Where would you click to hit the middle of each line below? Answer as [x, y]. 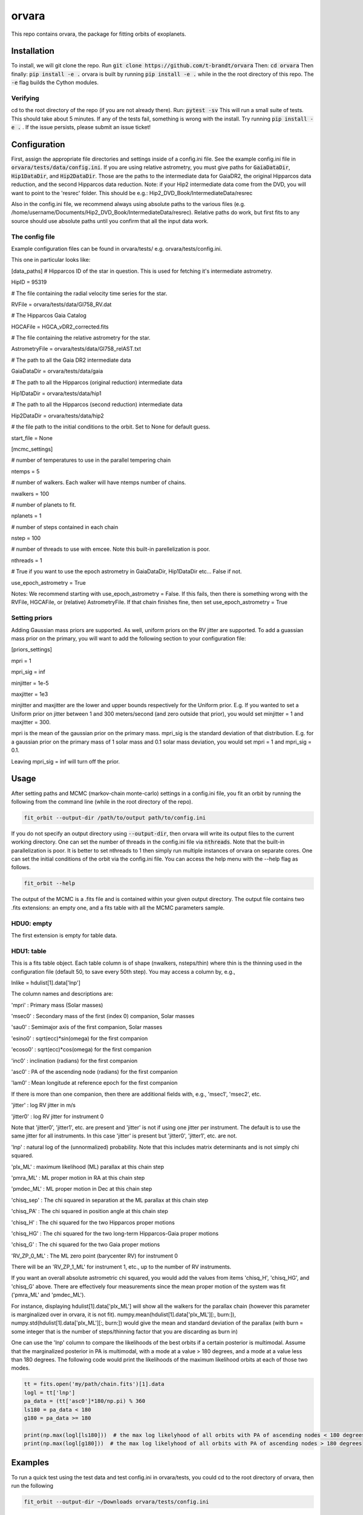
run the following [32, 1485]
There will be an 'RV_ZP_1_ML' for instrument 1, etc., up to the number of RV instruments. [121, 1267]
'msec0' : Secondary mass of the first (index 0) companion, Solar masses [103, 1016]
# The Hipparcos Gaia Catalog [49, 316]
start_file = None [32, 438]
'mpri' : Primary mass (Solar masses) [57, 1005]
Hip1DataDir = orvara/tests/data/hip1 [57, 393]
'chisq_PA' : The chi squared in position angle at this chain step [90, 1211]
